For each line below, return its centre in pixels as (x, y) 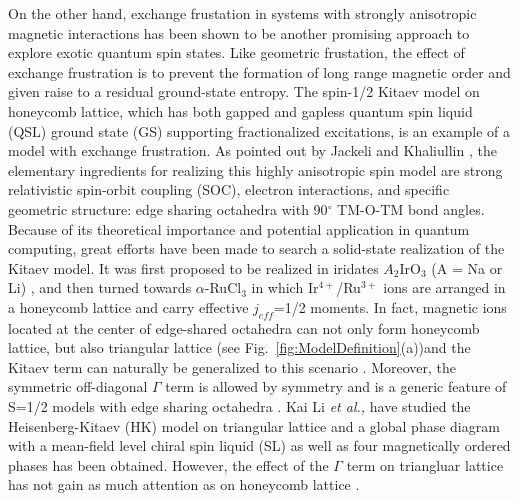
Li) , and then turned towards (100, 287)
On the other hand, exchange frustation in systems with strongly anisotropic (242, 13)
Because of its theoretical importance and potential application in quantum (239, 228)
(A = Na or (467, 267)
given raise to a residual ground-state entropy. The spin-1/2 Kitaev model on (244, 91)
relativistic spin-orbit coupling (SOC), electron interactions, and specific (229, 189)
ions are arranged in (444, 287)
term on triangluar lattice (425, 464)
